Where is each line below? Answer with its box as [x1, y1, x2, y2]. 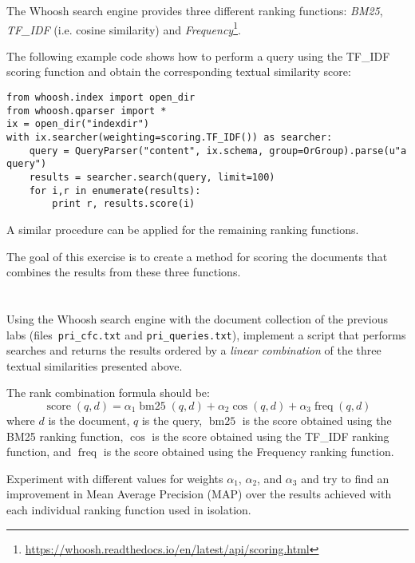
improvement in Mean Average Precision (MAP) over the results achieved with [6, 486, 392, 502]
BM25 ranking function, [6, 427, 124, 444]
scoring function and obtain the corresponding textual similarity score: [6, 63, 351, 80]
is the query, [141, 411, 203, 428]
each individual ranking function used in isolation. [6, 501, 251, 517]
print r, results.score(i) [52, 198, 196, 210]
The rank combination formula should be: [6, 384, 210, 401]
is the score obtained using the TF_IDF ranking [152, 427, 389, 444]
